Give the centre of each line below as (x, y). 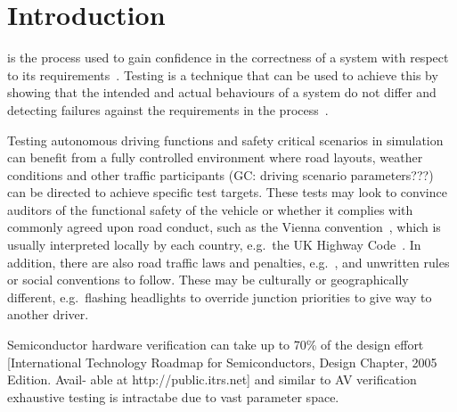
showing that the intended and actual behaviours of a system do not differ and (222, 92)
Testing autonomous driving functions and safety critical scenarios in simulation (225, 140)
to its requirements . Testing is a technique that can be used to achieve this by (223, 74)
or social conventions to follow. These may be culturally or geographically (208, 280)
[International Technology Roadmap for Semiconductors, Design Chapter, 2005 (222, 362)
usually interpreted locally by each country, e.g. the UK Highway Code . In (214, 245)
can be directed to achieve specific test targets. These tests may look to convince (227, 192)
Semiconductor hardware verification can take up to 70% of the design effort (216, 345)
